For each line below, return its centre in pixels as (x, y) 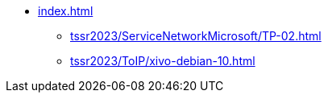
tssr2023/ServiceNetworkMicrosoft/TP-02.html (196, 36)
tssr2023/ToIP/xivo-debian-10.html (163, 61)
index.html (66, 11)
